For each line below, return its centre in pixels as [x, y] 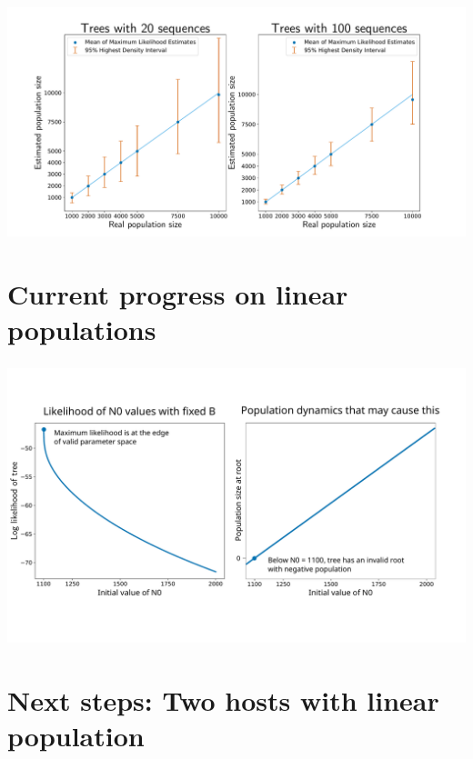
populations [82, 329]
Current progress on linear [178, 293]
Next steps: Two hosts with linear [223, 699]
